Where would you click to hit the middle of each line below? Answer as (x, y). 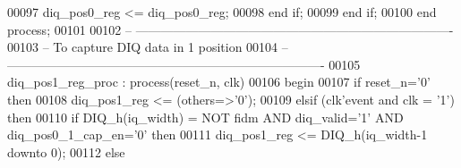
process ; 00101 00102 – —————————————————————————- (230, 29)
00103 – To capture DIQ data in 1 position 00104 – (148, 47)
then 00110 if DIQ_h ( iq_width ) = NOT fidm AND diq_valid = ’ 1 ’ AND (205, 117)
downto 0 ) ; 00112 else (66, 151)
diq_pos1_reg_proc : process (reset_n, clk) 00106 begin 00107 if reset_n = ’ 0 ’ (219, 82)
